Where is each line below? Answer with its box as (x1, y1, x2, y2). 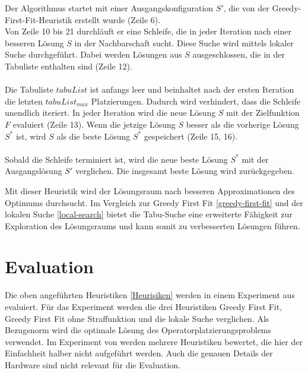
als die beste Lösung (56, 129, 131, 142)
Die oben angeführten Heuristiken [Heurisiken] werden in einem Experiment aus (5, 289, 295, 301)
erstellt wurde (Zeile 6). (75, 13, 161, 26)
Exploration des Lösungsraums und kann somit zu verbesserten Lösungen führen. (5, 219, 300, 232)
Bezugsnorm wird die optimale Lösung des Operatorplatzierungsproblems (5, 324, 272, 336)
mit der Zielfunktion (226, 106, 300, 119)
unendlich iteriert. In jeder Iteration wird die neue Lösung (5, 106, 216, 119)
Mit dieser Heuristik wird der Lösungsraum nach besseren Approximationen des (5, 184, 295, 197)
